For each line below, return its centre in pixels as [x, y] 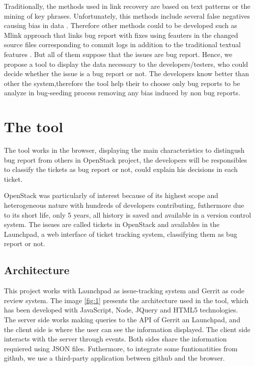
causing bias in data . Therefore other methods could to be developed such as [121, 25]
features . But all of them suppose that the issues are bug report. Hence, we [118, 54]
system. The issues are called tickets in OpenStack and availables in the [112, 224]
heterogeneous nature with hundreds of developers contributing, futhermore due [124, 205]
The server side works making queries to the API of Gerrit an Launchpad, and [122, 319]
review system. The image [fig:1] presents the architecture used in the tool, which [126, 300]
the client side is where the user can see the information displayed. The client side [127, 329]
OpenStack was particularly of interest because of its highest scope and [111, 195]
